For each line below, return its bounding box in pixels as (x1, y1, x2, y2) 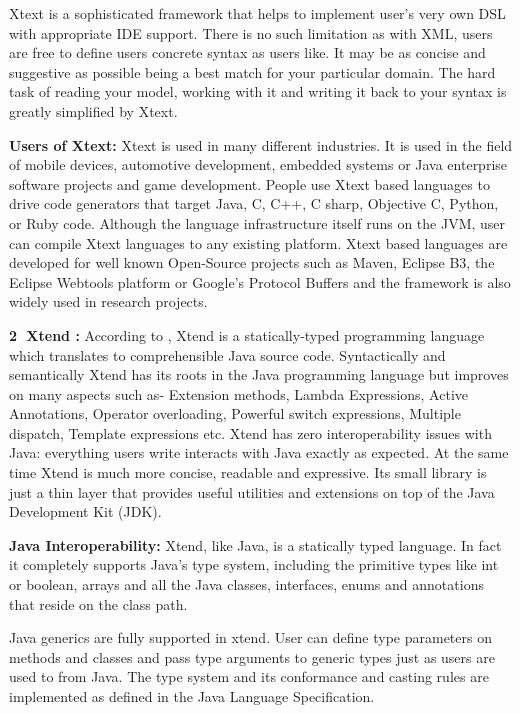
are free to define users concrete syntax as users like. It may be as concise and (9, 42, 486, 63)
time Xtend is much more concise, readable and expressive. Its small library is (9, 462, 487, 483)
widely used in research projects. (9, 291, 208, 312)
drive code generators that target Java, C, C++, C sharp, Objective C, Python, (9, 193, 499, 214)
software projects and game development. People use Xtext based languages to (9, 173, 490, 194)
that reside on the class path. (9, 593, 188, 614)
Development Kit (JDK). (9, 501, 162, 522)
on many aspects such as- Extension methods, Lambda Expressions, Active (9, 383, 469, 404)
